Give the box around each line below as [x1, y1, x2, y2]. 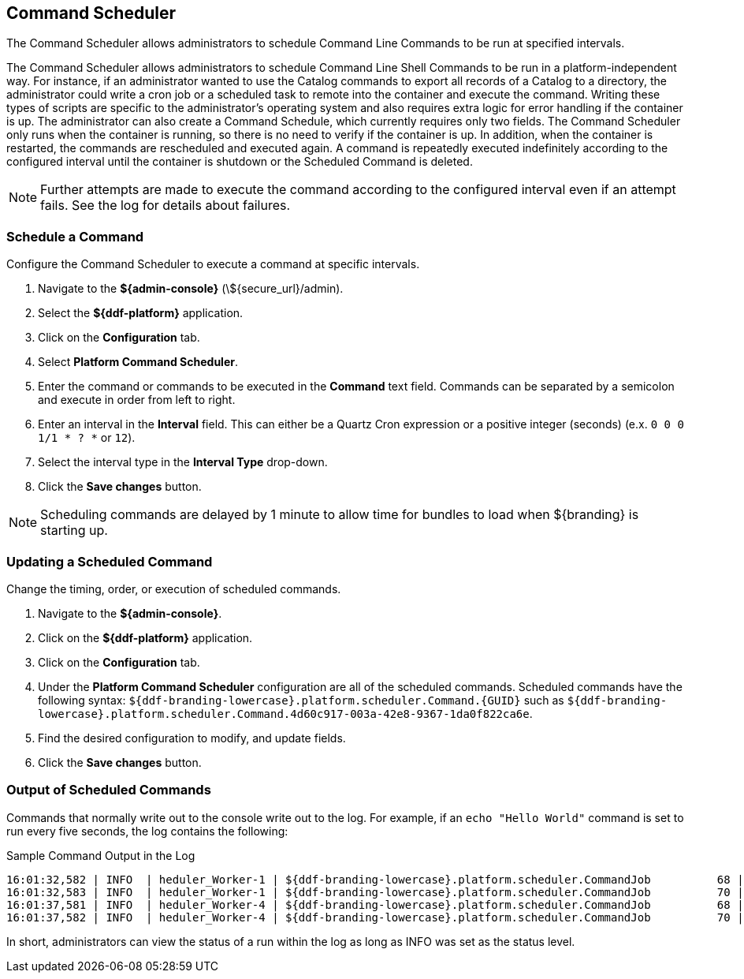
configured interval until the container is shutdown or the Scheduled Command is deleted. [6, 155, 473, 169]
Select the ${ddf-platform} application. [38, 306, 244, 320]
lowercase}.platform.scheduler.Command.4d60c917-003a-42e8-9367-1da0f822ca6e [38, 707, 530, 720]
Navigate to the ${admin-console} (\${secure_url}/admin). [38, 282, 344, 296]
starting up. [40, 522, 108, 539]
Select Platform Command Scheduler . [38, 355, 239, 369]
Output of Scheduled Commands [6, 782, 211, 798]
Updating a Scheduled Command [6, 553, 213, 570]
